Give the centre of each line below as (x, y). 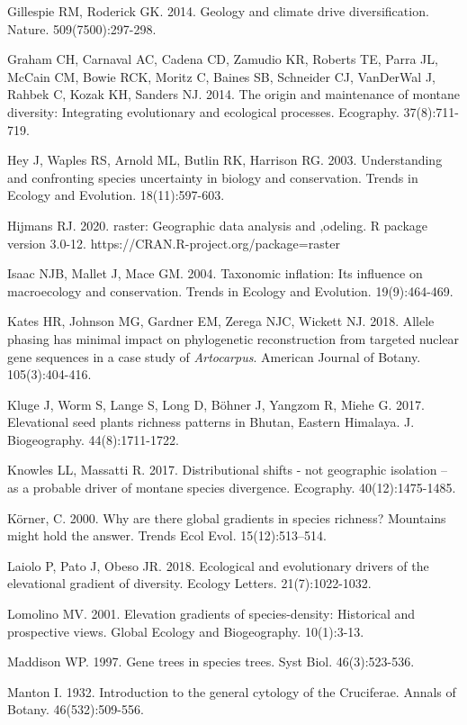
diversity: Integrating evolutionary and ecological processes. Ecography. (203, 111)
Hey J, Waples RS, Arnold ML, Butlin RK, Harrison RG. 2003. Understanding (225, 160)
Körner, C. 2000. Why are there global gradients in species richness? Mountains (227, 517)
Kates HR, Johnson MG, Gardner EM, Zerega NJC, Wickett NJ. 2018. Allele (221, 321)
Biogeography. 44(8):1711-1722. (93, 439)
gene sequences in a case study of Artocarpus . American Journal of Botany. (214, 356)
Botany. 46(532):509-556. (76, 709)
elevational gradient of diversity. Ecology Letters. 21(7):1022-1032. (189, 583)
